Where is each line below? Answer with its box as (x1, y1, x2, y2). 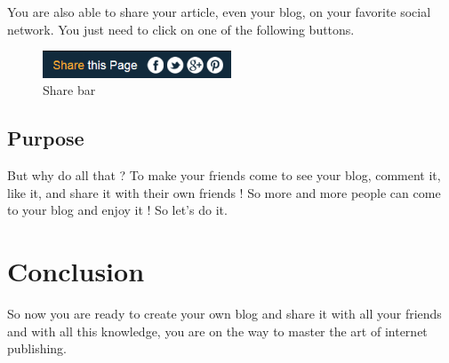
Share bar (43, 81, 96, 99)
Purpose (7, 124, 84, 152)
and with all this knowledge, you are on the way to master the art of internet (7, 321, 428, 340)
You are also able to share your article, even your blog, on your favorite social (7, 3, 431, 20)
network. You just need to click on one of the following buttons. (7, 20, 355, 38)
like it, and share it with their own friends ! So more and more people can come (7, 183, 441, 201)
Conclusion (7, 253, 145, 289)
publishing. (7, 339, 68, 358)
